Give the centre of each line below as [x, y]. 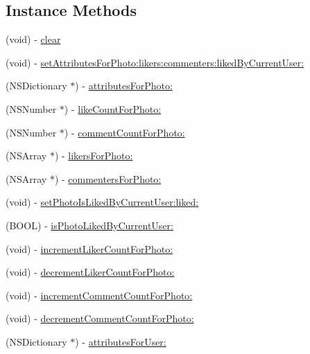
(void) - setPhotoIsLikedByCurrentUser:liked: [102, 202]
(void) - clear [33, 39]
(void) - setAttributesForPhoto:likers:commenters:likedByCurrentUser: [155, 62]
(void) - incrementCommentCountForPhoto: [99, 295]
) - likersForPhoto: [94, 156]
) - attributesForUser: [121, 341]
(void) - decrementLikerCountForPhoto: [90, 272]
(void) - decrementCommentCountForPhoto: [100, 318]
